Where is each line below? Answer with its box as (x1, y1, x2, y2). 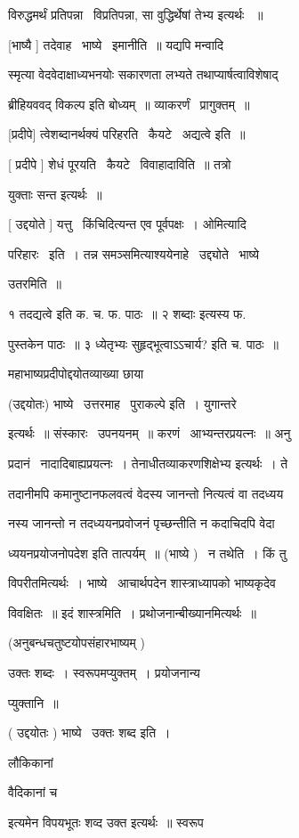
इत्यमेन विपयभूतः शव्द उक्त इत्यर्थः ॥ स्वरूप (8, 813, 204, 832)
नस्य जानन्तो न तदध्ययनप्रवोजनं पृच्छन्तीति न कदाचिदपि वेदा (8, 514, 275, 533)
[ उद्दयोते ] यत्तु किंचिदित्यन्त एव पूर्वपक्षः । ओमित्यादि (8, 215, 246, 233)
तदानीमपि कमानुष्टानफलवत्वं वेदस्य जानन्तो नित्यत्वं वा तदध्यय (8, 484, 284, 502)
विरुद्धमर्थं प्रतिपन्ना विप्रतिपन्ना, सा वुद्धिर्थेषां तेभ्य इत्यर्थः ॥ (8, 5, 263, 23)
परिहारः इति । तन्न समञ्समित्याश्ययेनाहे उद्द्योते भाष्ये (8, 244, 259, 263)
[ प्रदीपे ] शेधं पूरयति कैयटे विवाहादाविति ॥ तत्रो (8, 154, 231, 173)
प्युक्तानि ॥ (8, 693, 59, 712)
